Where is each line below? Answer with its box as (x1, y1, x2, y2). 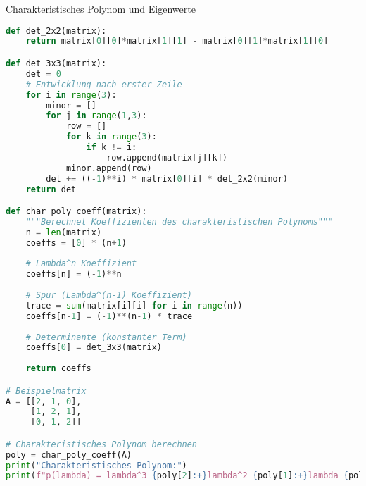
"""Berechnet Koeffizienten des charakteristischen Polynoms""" (25, 216, 334, 227)
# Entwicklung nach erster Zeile (25, 79, 182, 89)
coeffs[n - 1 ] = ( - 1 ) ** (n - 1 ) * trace (25, 311, 193, 321)
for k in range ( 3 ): (65, 132, 157, 142)
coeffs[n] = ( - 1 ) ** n (25, 269, 122, 280)
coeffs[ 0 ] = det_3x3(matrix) (25, 342, 162, 353)
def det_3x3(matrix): (6, 58, 107, 68)
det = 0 (25, 68, 61, 79)
